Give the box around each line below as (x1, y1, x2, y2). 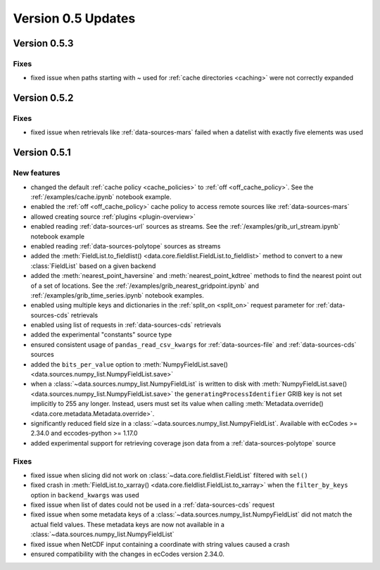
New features (13, 168, 61, 178)
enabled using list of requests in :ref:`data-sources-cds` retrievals (30, 321, 222, 329)
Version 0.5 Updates (13, 11, 136, 26)
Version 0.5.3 (13, 37, 74, 49)
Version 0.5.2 (13, 92, 74, 104)
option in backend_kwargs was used (30, 490, 140, 499)
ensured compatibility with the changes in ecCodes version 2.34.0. (30, 550, 224, 559)
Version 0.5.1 (13, 146, 72, 158)
